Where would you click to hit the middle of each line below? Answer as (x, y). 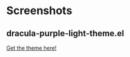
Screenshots (39, 11)
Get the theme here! (31, 48)
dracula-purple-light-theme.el (65, 33)
